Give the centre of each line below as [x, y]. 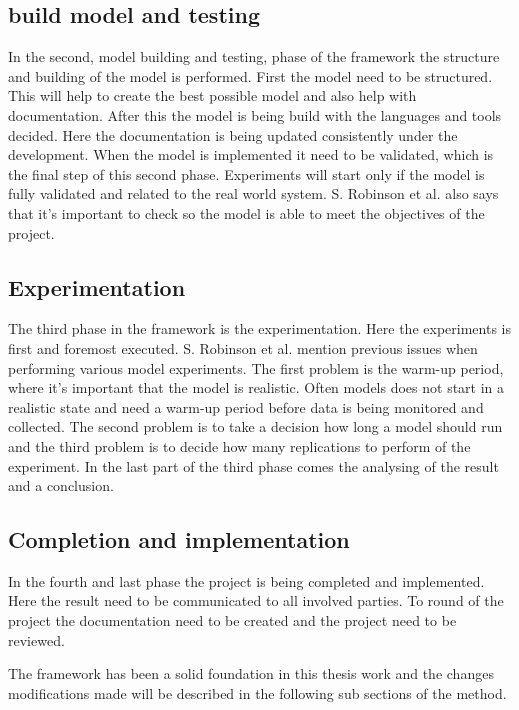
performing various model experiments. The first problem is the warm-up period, [256, 367]
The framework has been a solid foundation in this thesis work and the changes [251, 673]
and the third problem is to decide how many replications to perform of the [239, 445]
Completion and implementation [179, 539]
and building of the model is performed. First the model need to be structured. [250, 75]
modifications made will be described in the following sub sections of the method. [257, 692]
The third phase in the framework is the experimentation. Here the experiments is [259, 328]
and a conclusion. [61, 485]
